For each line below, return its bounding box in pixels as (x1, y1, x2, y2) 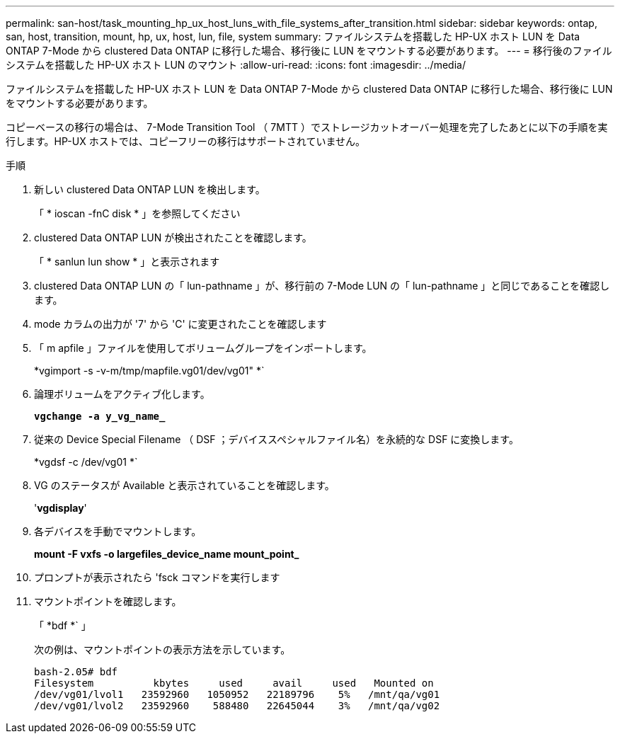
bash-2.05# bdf (34, 666, 118, 677)
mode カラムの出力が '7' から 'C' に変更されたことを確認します (34, 318, 327, 330)
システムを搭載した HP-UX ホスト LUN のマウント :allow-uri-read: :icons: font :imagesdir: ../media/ (6, 59, 466, 71)
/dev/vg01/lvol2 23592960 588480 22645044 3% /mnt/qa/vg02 (34, 700, 440, 711)
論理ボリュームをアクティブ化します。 (34, 388, 210, 400)
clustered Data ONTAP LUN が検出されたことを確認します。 (34, 231, 312, 244)
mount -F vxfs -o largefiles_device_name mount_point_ (34, 548, 299, 560)
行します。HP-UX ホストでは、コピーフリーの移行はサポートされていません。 (6, 135, 365, 147)
